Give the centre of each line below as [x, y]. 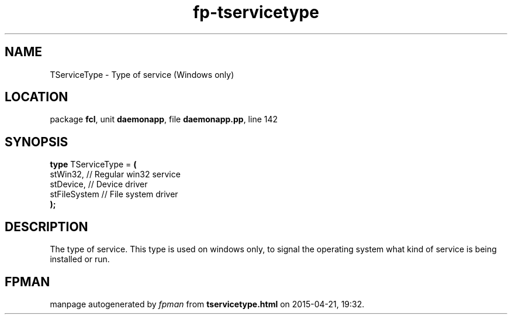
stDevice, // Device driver [99, 184]
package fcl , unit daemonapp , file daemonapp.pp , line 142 [164, 119]
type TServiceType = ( [93, 164]
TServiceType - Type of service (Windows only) [142, 74]
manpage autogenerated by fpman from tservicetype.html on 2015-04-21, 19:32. [207, 304]
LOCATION [37, 97]
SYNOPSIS [37, 142]
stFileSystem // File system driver [114, 194]
